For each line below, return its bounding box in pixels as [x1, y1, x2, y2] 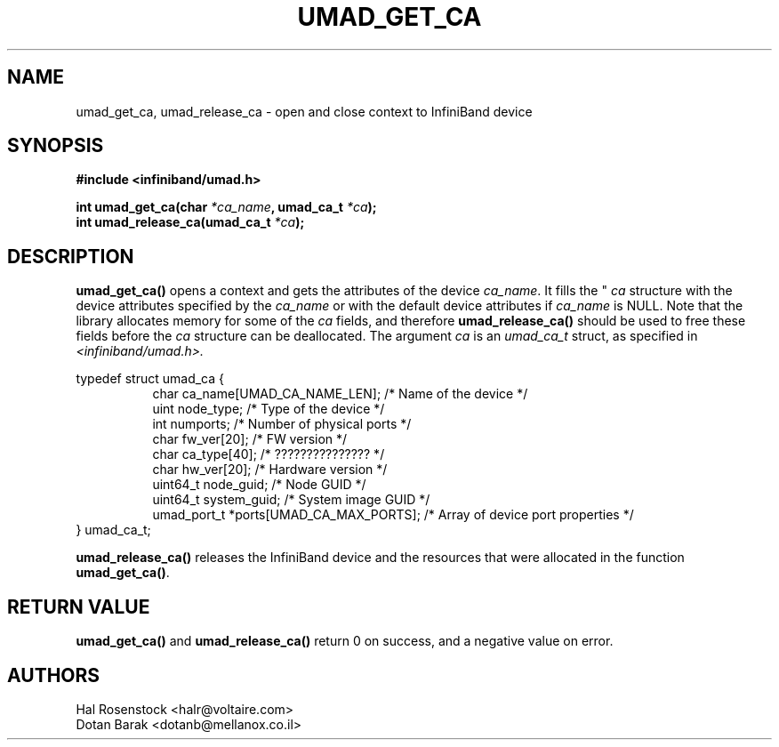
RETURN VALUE [7, 595, 150, 618]
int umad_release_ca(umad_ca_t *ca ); [76, 214, 305, 230]
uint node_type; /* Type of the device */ [152, 401, 385, 417]
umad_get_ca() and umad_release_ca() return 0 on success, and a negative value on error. [76, 633, 614, 649]
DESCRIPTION [7, 245, 134, 268]
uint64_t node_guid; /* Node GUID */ [152, 477, 366, 493]
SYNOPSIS [7, 134, 104, 157]
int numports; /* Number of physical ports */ [152, 416, 412, 432]
